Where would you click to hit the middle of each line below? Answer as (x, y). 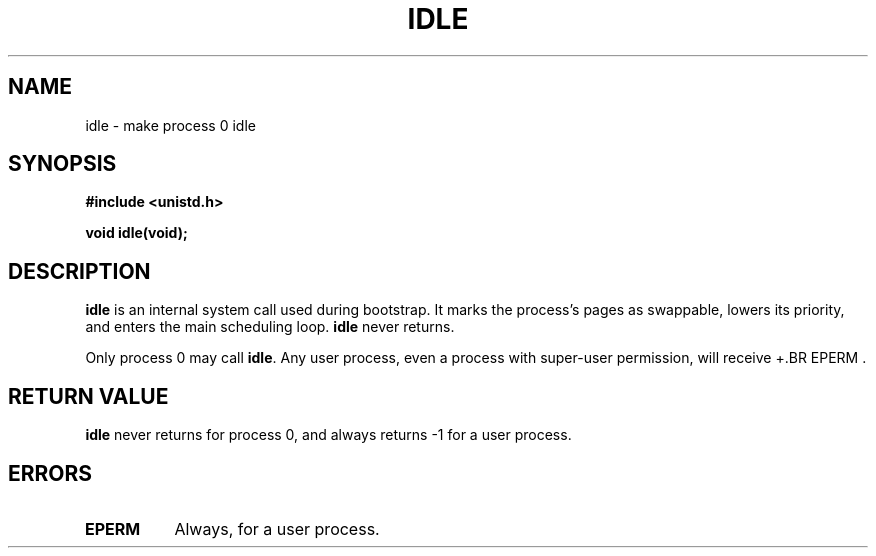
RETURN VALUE (88, 396)
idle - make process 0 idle (170, 125)
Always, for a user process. (277, 528)
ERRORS (50, 473)
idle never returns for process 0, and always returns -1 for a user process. (328, 435)
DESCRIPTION (79, 271)
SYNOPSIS (62, 164)
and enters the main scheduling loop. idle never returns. (270, 327)
